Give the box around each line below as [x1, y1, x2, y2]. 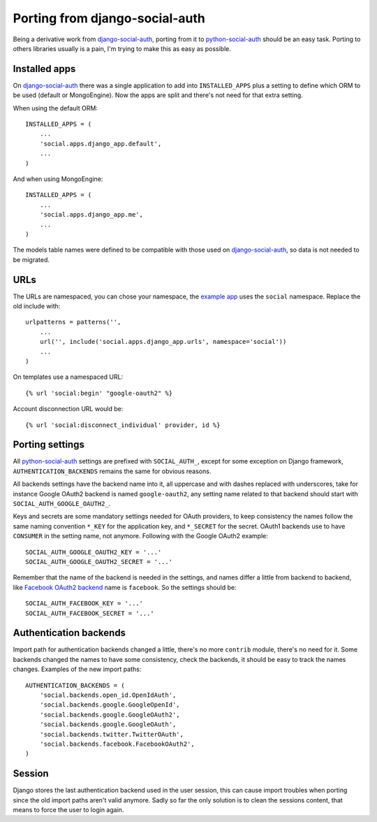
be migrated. [13, 255, 50, 264]
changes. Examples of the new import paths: [13, 665, 142, 674]
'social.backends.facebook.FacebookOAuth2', [39, 740, 195, 748]
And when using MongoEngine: [13, 175, 103, 183]
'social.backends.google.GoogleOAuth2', [39, 710, 181, 719]
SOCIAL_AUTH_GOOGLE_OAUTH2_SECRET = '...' [25, 558, 173, 565]
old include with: [13, 302, 61, 310]
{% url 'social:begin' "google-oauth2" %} [25, 389, 173, 397]
